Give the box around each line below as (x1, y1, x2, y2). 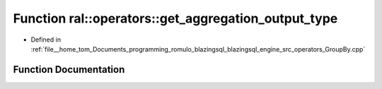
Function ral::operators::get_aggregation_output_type (13, 11, 338, 26)
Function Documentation (13, 64, 125, 76)
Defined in (30, 35, 62, 44)
